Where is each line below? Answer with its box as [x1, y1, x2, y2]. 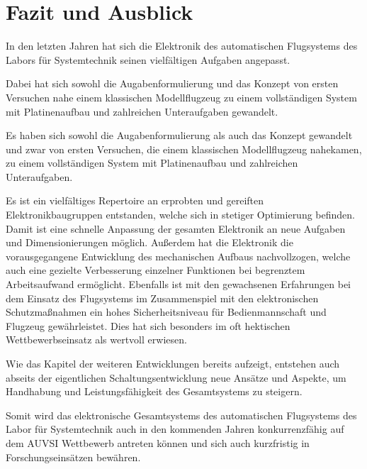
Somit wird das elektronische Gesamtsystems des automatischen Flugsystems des [6, 407, 357, 422]
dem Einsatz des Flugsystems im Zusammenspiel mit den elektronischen [6, 290, 319, 305]
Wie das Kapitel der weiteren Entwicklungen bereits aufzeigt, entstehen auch [6, 356, 340, 370]
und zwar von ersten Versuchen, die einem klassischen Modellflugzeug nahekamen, [6, 141, 362, 156]
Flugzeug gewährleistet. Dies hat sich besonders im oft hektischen [6, 318, 290, 333]
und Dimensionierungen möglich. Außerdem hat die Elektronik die [6, 235, 293, 250]
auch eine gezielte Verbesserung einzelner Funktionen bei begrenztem [6, 263, 305, 277]
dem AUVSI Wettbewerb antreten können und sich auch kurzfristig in [6, 435, 310, 450]
